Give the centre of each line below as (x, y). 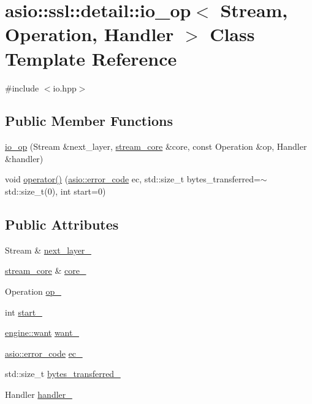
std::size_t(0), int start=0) (55, 191)
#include (22, 87)
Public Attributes (62, 224)
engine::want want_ (42, 332)
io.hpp (65, 87)
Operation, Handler (89, 34)
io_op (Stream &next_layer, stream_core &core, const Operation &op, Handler (156, 146)
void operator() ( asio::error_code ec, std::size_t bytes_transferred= (133, 179)
